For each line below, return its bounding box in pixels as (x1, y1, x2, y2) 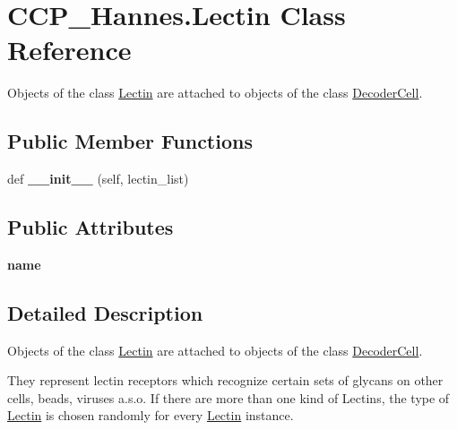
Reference (7, 31, 132, 68)
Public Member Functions (7, 127, 253, 155)
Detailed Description (7, 298, 203, 326)
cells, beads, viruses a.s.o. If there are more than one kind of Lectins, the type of (7, 388, 450, 407)
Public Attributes (7, 213, 174, 241)
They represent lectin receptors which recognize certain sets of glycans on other (7, 371, 444, 390)
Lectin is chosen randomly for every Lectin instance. (7, 406, 294, 425)
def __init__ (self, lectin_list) (7, 169, 189, 188)
